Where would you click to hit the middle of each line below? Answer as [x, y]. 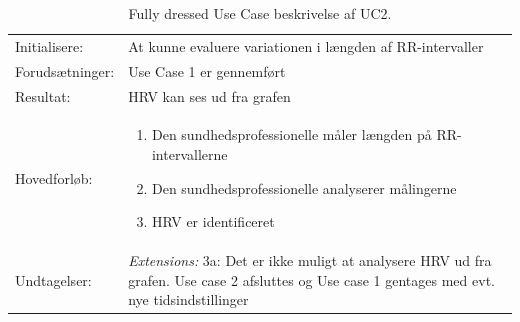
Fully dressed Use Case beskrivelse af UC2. [260, 13]
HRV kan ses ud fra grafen [209, 95]
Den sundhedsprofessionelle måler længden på [291, 134]
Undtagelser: [53, 279]
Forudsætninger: [65, 70]
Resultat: [43, 95]
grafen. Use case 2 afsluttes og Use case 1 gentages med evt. [311, 279]
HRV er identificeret [213, 221]
